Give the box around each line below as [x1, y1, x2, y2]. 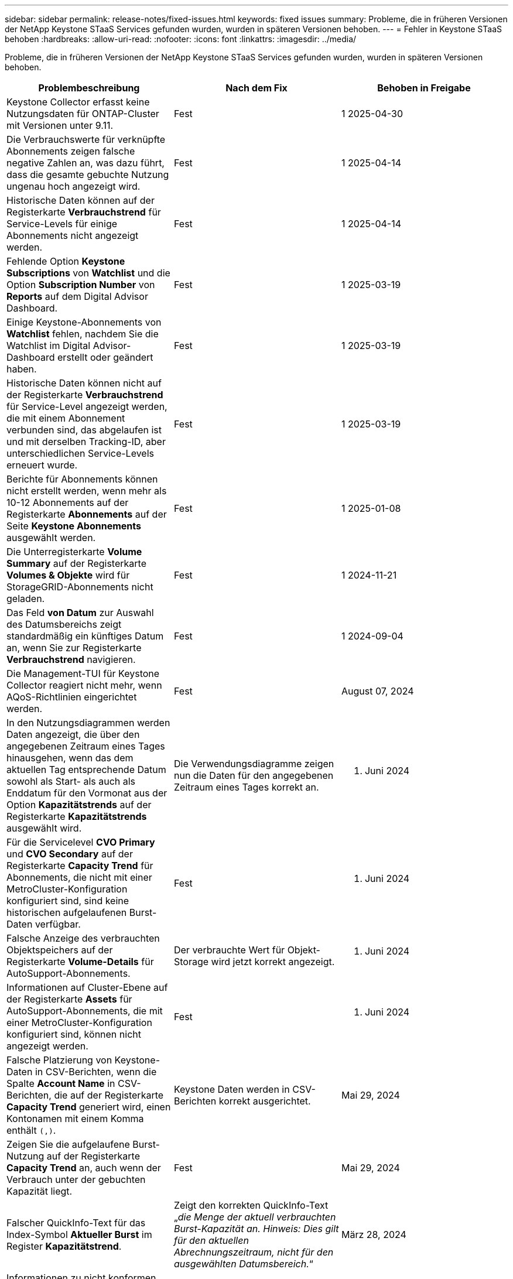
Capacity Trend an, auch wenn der [6, 1162, 161, 1174]
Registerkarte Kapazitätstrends [6, 811, 147, 822]
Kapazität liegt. [6, 1185, 73, 1197]
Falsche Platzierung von [6, 1054, 112, 1066]
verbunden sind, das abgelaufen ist [6, 424, 162, 436]
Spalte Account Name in [6, 1078, 115, 1089]
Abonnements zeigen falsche [6, 145, 135, 157]
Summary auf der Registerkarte [6, 558, 146, 569]
